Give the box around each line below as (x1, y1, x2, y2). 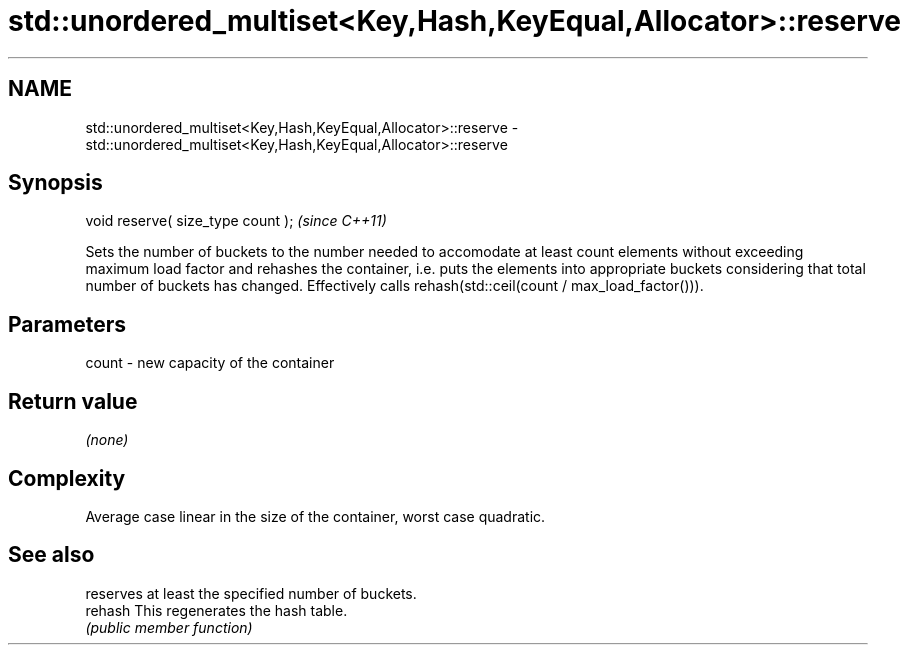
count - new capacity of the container (85, 354, 335, 372)
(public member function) (85, 618, 253, 636)
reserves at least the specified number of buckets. (85, 584, 417, 602)
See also (8, 542, 95, 568)
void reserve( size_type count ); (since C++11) (85, 212, 387, 230)
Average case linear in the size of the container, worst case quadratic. (85, 507, 546, 525)
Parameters (8, 311, 126, 337)
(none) (85, 431, 129, 449)
